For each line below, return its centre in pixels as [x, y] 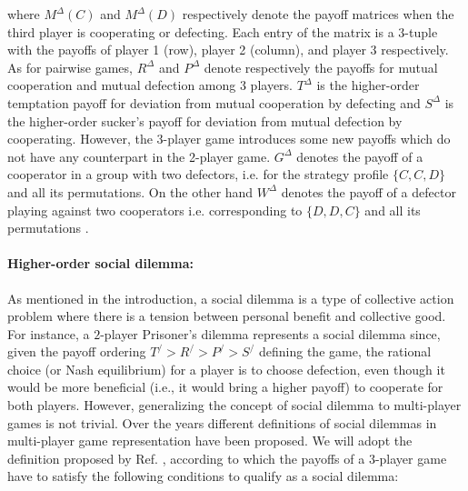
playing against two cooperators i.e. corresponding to [155, 210]
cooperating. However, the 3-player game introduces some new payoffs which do [229, 139]
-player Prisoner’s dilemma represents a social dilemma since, [270, 333]
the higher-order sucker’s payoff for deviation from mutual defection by [205, 120]
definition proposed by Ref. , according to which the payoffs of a [186, 458]
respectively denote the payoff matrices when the [318, 14]
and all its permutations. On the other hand [130, 191]
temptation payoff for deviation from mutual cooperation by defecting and [214, 102]
